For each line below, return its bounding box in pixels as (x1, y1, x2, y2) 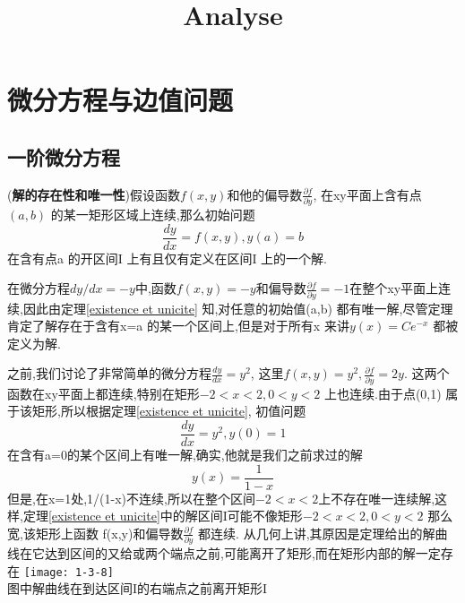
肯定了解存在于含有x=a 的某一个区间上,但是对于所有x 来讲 (7, 316, 349, 335)
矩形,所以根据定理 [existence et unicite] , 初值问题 (31, 401, 306, 420)
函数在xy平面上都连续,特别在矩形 (7, 383, 200, 402)
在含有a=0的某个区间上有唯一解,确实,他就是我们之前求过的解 (7, 444, 363, 463)
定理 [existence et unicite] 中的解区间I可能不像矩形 (22, 506, 303, 525)
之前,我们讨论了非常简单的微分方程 (7, 364, 211, 383)
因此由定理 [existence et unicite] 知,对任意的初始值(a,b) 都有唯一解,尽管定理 (22, 298, 453, 317)
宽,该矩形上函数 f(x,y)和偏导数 (7, 523, 184, 542)
